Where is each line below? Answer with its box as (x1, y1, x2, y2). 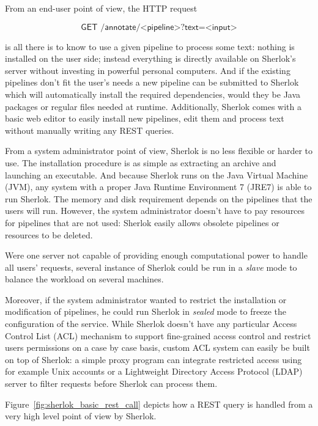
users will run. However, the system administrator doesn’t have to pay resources (5, 204, 305, 217)
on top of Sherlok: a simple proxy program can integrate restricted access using (5, 353, 302, 365)
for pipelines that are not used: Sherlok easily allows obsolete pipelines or (5, 216, 279, 229)
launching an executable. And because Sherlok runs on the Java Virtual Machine (5, 168, 308, 181)
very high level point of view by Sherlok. (5, 409, 157, 422)
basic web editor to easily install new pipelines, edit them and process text (5, 112, 284, 125)
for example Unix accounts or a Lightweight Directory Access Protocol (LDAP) (5, 365, 303, 378)
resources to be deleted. (5, 228, 93, 241)
